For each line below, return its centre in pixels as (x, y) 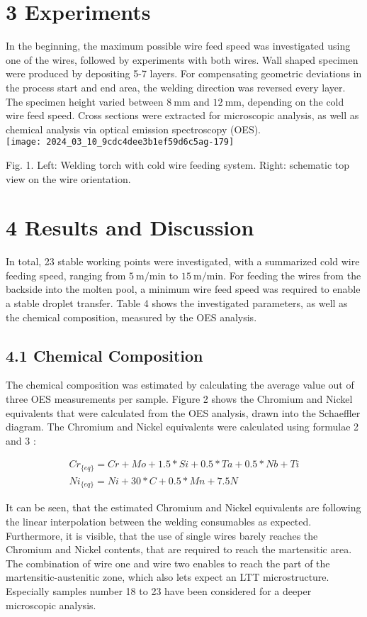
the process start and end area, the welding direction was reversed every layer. (176, 87)
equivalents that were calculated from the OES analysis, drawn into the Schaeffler (183, 412)
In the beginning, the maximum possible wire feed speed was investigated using (178, 46)
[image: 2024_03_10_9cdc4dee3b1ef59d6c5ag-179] (120, 142)
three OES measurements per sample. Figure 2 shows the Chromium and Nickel (179, 399)
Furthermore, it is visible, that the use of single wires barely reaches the (162, 535)
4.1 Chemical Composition (105, 355)
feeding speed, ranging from (66, 275)
